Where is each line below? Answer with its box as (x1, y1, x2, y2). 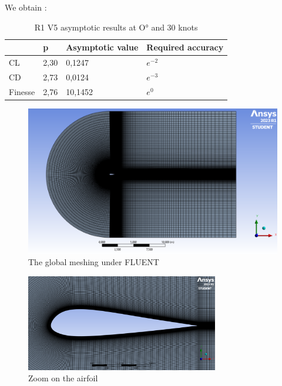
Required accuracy (146, 41, 224, 53)
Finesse (9, 85, 35, 97)
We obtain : (5, 1, 47, 13)
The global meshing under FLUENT (28, 256, 159, 268)
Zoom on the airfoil (28, 372, 98, 384)
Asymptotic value (66, 41, 139, 53)
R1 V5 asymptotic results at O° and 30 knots (34, 21, 198, 33)
